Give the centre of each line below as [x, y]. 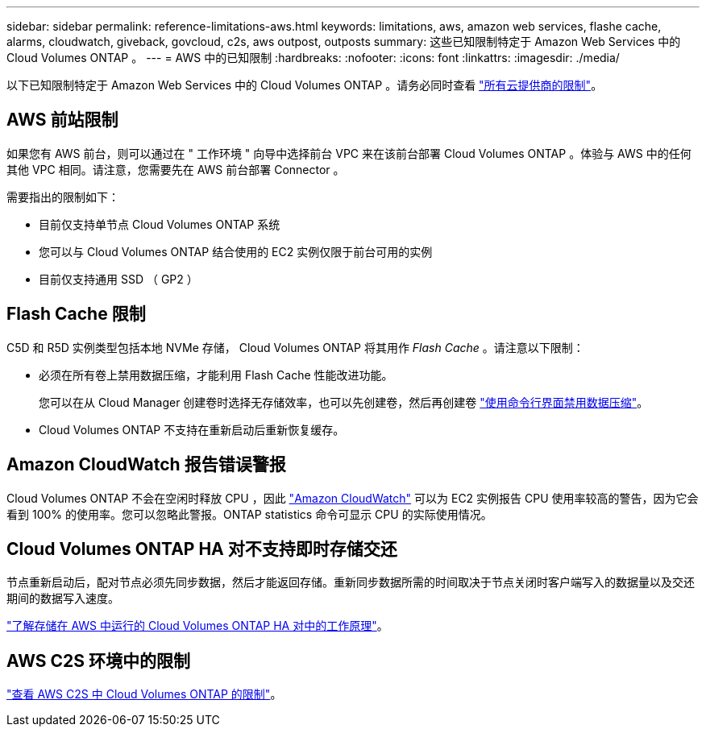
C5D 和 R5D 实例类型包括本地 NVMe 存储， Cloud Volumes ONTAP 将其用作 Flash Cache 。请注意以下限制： [295, 347]
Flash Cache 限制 [76, 314]
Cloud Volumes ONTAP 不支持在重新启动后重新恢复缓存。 [192, 429]
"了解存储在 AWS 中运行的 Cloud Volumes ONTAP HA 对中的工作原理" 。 [197, 626]
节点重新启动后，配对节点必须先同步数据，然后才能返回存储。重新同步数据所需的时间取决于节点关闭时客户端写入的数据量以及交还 [351, 582]
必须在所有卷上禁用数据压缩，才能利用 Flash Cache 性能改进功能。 [216, 375]
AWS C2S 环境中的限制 [99, 661]
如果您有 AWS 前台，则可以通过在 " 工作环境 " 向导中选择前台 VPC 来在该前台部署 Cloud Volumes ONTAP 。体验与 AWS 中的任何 [349, 153]
